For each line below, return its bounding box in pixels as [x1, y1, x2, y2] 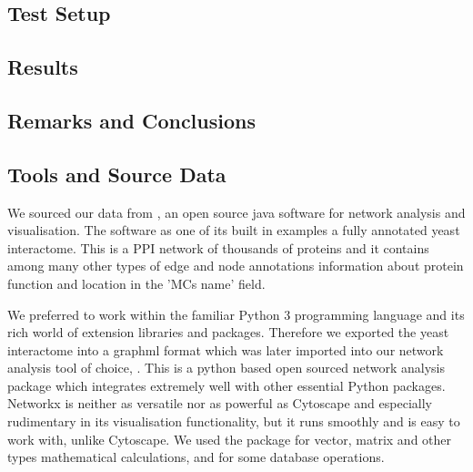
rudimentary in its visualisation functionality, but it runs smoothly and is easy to [7, 412, 460, 431]
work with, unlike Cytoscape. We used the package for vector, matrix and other [7, 429, 452, 448]
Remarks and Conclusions [7, 106, 256, 134]
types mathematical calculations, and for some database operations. [7, 447, 385, 467]
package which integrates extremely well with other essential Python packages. [7, 375, 446, 395]
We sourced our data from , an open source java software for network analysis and [7, 202, 466, 221]
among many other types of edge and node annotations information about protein [7, 256, 464, 275]
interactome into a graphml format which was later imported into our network [7, 340, 444, 359]
